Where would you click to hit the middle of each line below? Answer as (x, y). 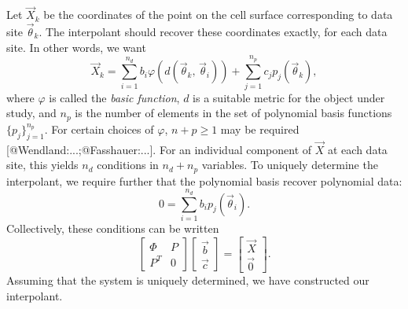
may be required (260, 129)
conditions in (128, 165)
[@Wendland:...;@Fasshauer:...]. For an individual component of (159, 149)
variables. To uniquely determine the (290, 165)
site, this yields (42, 165)
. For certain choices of (99, 129)
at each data (358, 149)
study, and (31, 113)
